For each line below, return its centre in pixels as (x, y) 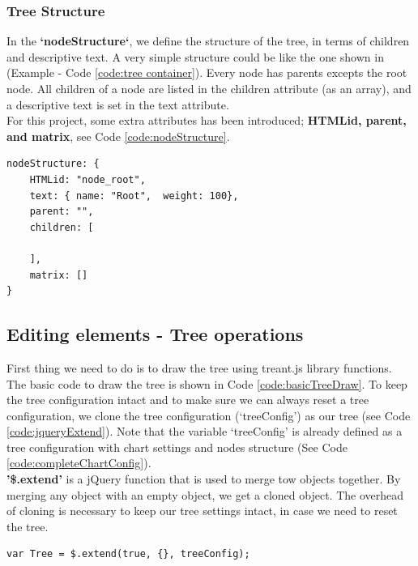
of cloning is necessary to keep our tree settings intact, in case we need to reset (202, 511)
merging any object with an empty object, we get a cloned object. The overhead (205, 494)
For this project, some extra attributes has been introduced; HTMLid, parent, (207, 120)
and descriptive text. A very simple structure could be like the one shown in (195, 56)
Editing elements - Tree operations (155, 334)
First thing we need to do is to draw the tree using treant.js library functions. (199, 367)
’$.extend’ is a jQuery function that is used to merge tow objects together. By (204, 479)
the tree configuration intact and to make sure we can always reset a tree (188, 400)
